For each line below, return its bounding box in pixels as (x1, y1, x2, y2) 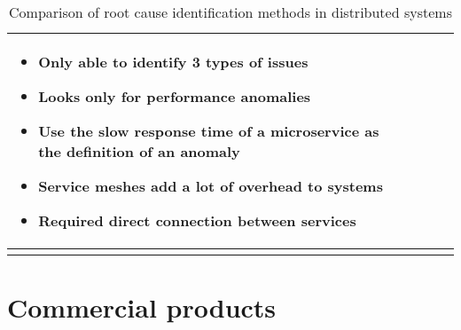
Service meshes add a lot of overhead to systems (38, 176, 383, 196)
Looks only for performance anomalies (38, 86, 311, 106)
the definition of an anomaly (38, 141, 240, 161)
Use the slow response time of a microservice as (38, 121, 379, 141)
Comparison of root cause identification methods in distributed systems (9, 2, 452, 22)
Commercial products (7, 289, 277, 326)
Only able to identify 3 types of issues (38, 51, 309, 72)
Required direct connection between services (38, 210, 356, 231)
